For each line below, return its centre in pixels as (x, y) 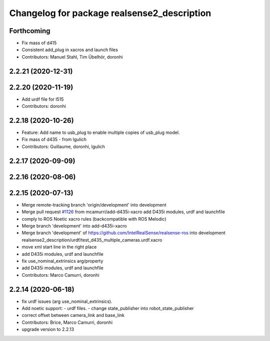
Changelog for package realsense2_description (110, 13)
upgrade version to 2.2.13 (48, 329)
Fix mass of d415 (39, 43)
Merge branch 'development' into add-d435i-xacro (74, 226)
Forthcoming (30, 31)
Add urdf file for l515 (43, 99)
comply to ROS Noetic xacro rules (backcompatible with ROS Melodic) (94, 219)
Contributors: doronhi (44, 106)
